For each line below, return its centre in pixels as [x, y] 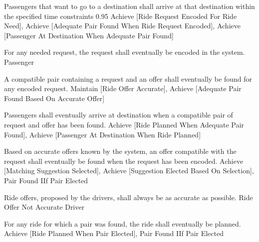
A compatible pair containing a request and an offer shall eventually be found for [128, 78]
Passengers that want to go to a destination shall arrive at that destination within [129, 6]
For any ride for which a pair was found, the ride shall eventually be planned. [123, 223]
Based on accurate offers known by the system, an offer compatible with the [120, 151]
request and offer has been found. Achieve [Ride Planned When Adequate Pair [124, 124]
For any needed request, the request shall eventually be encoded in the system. [125, 52]
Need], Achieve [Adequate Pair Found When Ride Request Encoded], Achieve [122, 26]
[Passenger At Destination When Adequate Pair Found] [89, 35]
